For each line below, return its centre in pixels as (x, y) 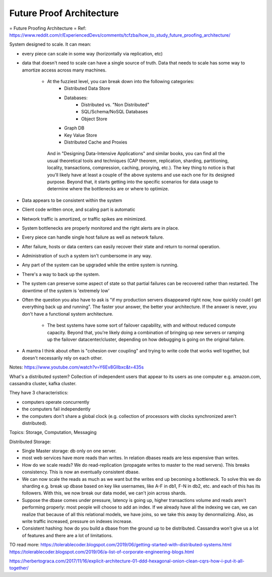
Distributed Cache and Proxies (96, 142)
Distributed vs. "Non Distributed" (115, 105)
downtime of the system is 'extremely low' (66, 291)
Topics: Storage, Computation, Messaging (53, 432)
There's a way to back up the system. (61, 274)
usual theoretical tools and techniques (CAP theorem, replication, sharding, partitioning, (138, 161)
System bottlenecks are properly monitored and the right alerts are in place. (100, 228)
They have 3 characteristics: (39, 393)
